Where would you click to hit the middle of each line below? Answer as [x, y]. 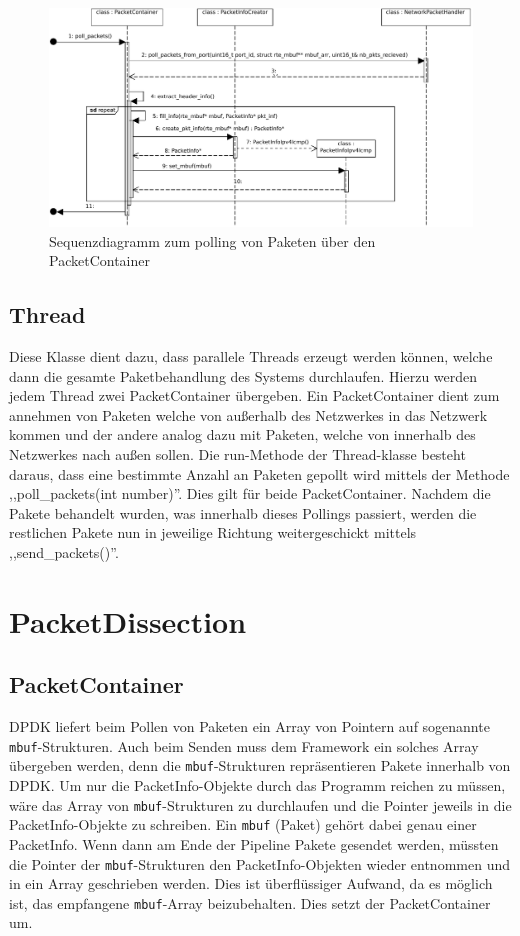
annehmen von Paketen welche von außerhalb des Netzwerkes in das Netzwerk [248, 414]
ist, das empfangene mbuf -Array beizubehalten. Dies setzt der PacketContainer [250, 902]
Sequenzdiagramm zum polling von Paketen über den [212, 240]
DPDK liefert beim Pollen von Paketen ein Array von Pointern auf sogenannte [249, 726]
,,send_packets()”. [64, 551]
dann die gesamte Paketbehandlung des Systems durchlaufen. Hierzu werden [243, 375]
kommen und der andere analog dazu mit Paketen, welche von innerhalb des [242, 434]
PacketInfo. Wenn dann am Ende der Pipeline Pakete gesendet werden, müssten [254, 843]
